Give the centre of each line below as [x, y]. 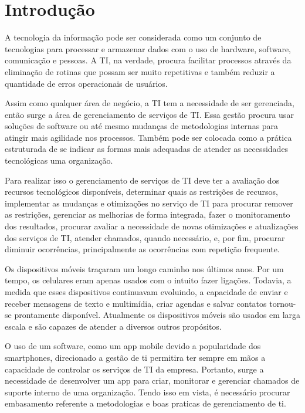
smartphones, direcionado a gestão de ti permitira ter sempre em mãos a [135, 357]
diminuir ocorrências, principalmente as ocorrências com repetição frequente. [142, 249]
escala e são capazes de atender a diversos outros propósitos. [113, 326]
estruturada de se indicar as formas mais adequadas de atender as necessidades [147, 149]
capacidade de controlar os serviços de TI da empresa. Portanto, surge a [134, 369]
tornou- [283, 303]
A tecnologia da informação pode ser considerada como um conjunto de [133, 37]
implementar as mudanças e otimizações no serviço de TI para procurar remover [149, 203]
